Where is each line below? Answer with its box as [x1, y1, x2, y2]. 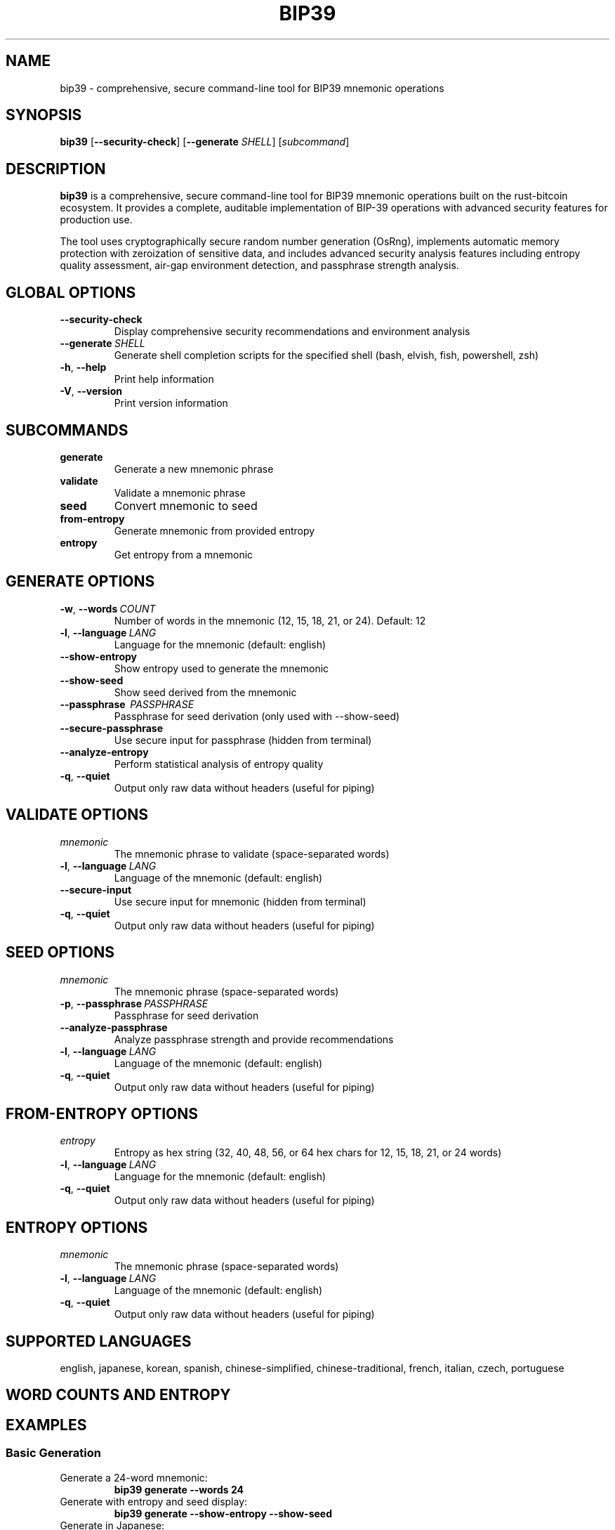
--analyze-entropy [60, 745, 149, 758]
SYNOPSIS [6, 106, 82, 124]
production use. [60, 214, 133, 226]
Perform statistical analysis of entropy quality [114, 757, 324, 770]
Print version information [114, 397, 228, 410]
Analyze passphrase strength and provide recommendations [114, 1033, 394, 1045]
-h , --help [60, 361, 107, 374]
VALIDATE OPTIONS [6, 806, 148, 824]
